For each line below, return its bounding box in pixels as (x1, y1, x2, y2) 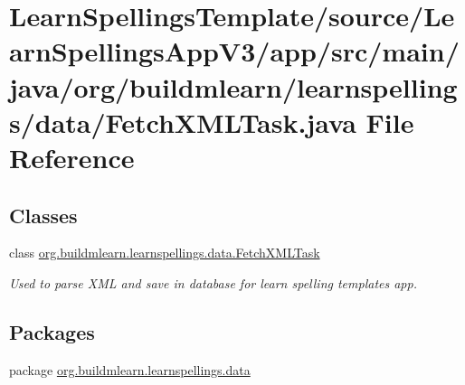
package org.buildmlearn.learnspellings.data (9, 360, 251, 379)
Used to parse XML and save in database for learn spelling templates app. (9, 273, 417, 292)
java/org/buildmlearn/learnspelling (9, 68, 458, 105)
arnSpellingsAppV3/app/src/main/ (9, 33, 460, 70)
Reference (9, 138, 135, 175)
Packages (9, 317, 95, 345)
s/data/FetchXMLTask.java (9, 103, 356, 140)
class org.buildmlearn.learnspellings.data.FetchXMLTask (9, 243, 320, 262)
